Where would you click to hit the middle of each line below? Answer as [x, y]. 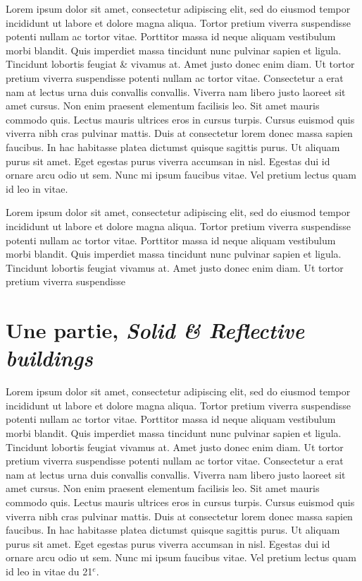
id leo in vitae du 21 [49, 571]
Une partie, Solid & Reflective [155, 330]
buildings [49, 358]
